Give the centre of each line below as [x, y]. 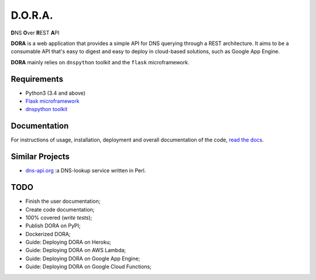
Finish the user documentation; [63, 201]
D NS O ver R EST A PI [35, 33]
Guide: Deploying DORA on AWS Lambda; [76, 250]
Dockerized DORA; [48, 234]
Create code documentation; [60, 209]
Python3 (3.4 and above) [56, 93]
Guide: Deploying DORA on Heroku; [68, 242]
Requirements [37, 79]
